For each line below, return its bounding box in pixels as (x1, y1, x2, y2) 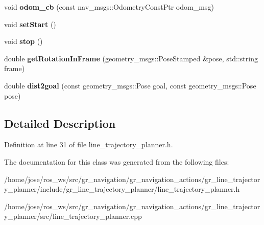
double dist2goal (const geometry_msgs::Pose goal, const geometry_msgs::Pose (4, 80, 256, 91)
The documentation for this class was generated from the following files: (4, 156, 229, 167)
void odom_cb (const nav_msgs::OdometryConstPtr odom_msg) (4, 2, 214, 12)
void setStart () (4, 18, 56, 29)
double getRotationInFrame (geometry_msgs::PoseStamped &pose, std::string (4, 53, 258, 63)
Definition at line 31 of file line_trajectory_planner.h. (4, 139, 173, 150)
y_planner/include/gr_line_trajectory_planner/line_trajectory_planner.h (4, 184, 240, 194)
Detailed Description (4, 115, 116, 131)
